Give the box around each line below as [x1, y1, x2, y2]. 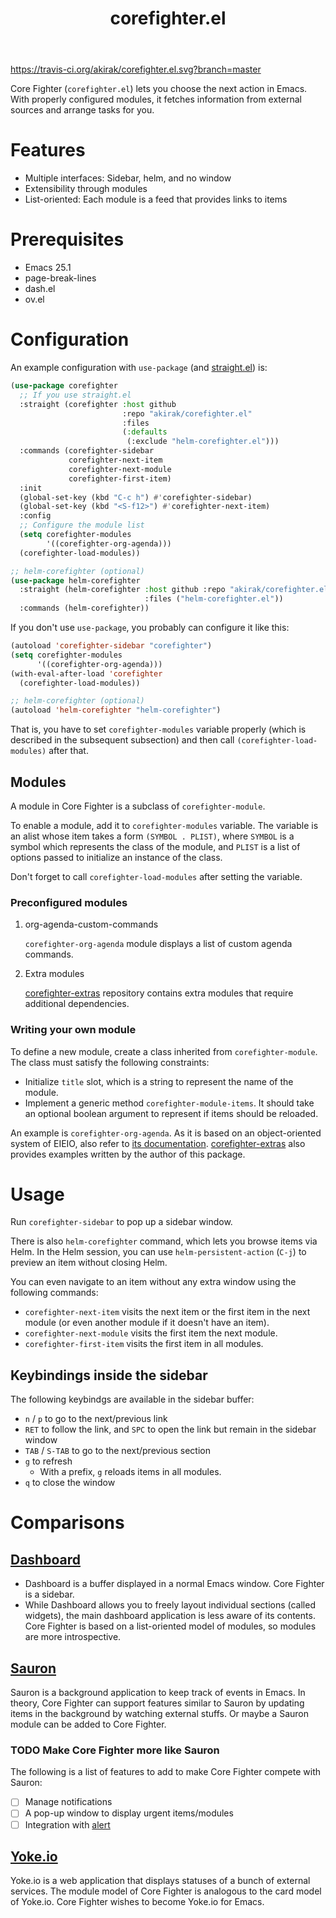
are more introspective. [24, 1631, 122, 1643]
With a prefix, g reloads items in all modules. [39, 1466, 222, 1478]
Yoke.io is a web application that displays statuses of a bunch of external [10, 1875, 311, 1887]
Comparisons [10, 1512, 125, 1534]
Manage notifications [24, 1796, 113, 1808]
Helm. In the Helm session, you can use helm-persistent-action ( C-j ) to [10, 1246, 307, 1258]
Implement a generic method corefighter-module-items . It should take [24, 1097, 315, 1109]
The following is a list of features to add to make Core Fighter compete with [10, 1766, 322, 1778]
